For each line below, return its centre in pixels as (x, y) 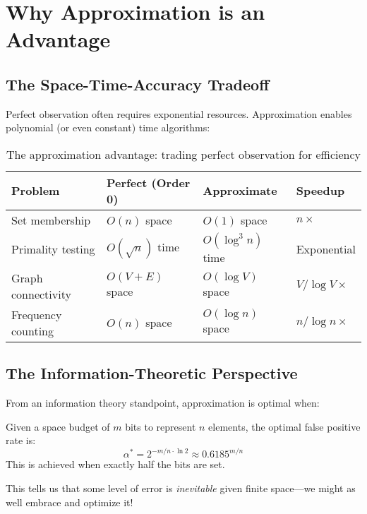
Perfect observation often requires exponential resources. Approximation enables (179, 113)
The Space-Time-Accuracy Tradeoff (138, 84)
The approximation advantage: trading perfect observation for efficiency (183, 154)
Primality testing (53, 249)
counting (33, 330)
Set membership (51, 220)
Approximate (240, 191)
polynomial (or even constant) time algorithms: (108, 127)
